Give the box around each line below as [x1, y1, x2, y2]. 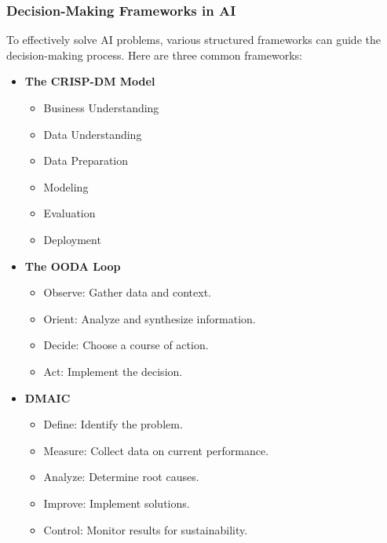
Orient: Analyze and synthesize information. [43, 310, 256, 326]
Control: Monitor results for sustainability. [43, 521, 248, 538]
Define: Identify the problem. [43, 416, 183, 432]
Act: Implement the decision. [43, 363, 183, 379]
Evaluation [43, 205, 96, 221]
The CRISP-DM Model [24, 73, 155, 89]
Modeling [43, 178, 89, 195]
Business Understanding [43, 100, 159, 115]
